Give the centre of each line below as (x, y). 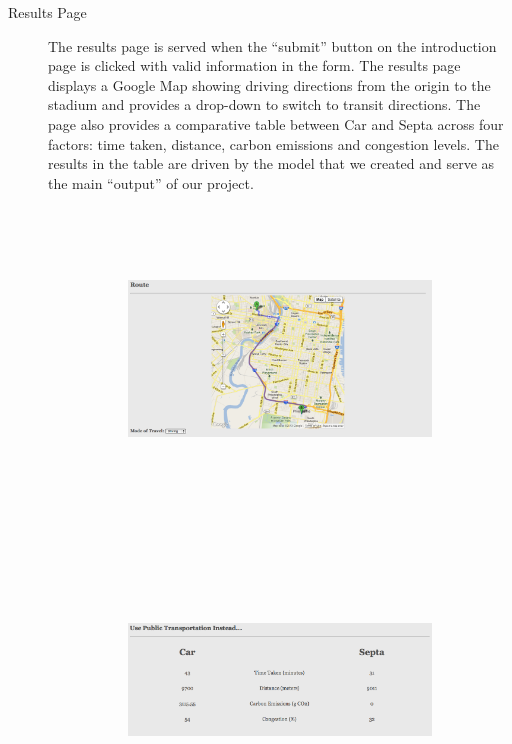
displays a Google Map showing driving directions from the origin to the (269, 84)
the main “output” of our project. (151, 182)
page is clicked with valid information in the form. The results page (254, 65)
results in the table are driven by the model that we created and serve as (271, 163)
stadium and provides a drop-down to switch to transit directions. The (264, 104)
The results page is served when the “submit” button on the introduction (272, 45)
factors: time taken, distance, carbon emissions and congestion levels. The (273, 143)
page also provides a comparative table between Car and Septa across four (276, 123)
